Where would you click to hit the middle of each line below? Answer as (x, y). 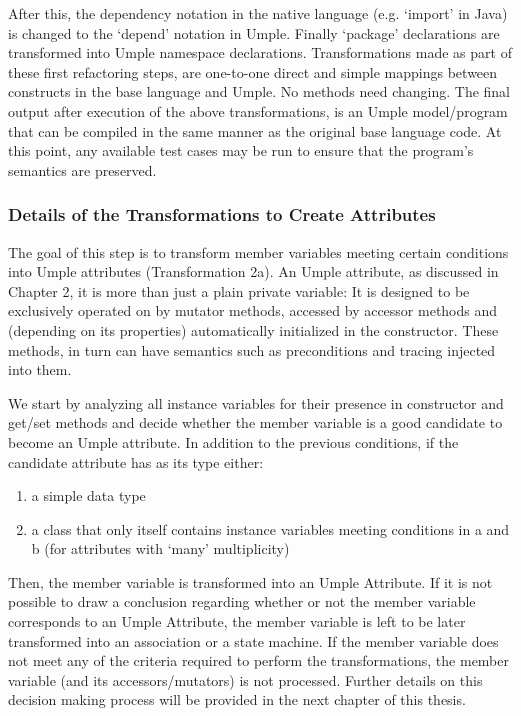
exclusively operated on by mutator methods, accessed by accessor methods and (253, 310)
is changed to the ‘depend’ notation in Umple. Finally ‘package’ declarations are (254, 32)
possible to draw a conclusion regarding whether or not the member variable (242, 601)
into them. (40, 369)
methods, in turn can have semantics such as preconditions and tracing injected (252, 349)
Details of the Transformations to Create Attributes (222, 214)
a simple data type (88, 495)
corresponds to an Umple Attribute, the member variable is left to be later (237, 621)
